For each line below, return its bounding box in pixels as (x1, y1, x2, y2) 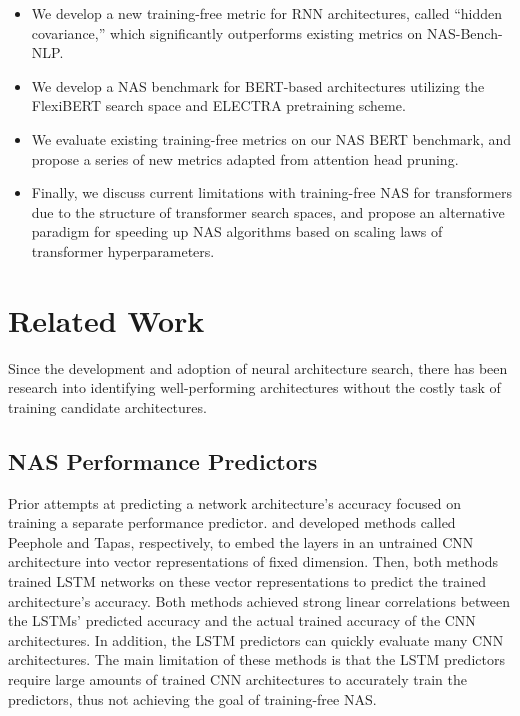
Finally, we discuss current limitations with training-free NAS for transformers (31, 182, 512, 203)
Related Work (8, 299, 205, 340)
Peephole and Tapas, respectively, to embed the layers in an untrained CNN (8, 531, 474, 552)
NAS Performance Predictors (8, 445, 318, 476)
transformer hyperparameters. (31, 240, 215, 261)
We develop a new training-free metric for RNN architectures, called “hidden (31, 3, 503, 23)
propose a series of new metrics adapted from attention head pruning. (31, 148, 459, 169)
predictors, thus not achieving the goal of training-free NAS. (8, 688, 377, 709)
